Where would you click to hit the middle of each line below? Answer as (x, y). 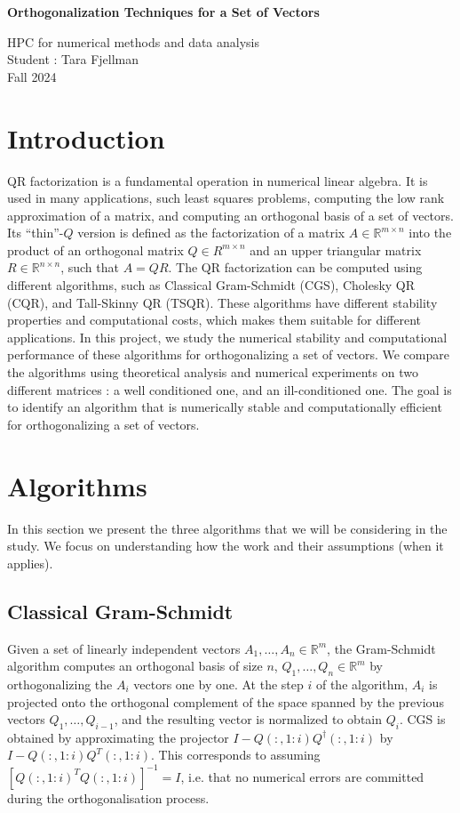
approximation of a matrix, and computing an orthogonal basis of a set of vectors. (230, 215)
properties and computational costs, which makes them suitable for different (214, 320)
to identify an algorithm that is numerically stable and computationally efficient (225, 407)
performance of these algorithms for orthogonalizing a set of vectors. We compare (228, 354)
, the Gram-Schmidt (381, 648)
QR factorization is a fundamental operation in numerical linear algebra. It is (218, 180)
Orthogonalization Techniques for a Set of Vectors (163, 12)
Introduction (86, 137)
